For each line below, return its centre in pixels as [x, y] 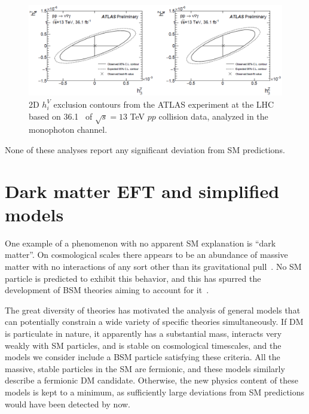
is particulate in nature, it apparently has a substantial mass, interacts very [143, 333]
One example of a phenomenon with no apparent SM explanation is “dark [140, 243]
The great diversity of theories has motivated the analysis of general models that [153, 310]
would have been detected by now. [68, 404]
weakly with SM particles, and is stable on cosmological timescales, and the [143, 345]
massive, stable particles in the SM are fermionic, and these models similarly [145, 368]
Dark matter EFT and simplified [142, 191]
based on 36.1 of [61, 116]
